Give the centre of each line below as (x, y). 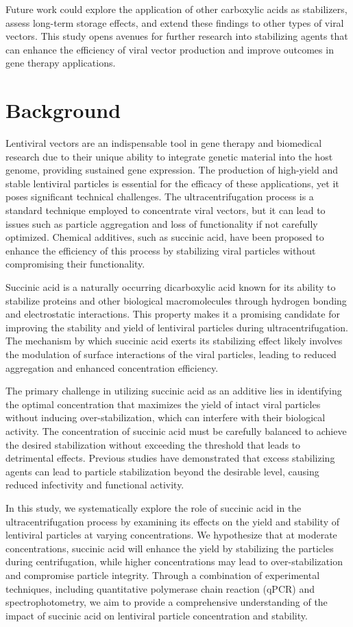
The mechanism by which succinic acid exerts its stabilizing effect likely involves (174, 341)
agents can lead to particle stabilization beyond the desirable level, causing (162, 471)
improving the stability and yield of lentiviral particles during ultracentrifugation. (177, 327)
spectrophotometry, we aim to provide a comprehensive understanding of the (167, 602)
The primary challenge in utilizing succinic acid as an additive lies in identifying (174, 391)
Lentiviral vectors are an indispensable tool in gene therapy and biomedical (164, 143)
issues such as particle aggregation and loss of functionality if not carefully (162, 223)
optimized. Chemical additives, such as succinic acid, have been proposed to (165, 237)
